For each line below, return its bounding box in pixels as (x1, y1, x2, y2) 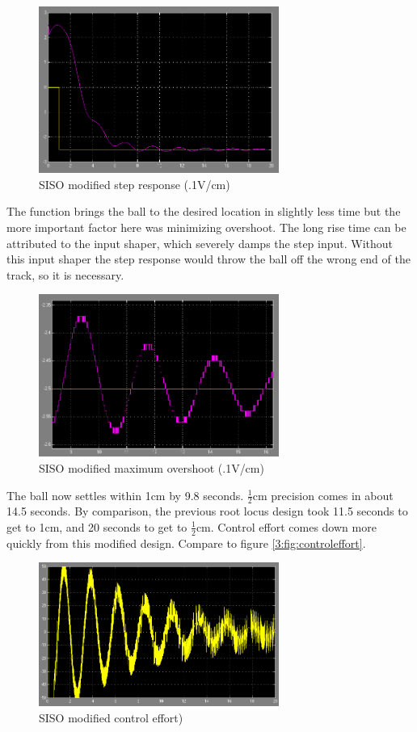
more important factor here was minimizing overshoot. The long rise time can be (6, 218, 406, 235)
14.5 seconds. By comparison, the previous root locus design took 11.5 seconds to (6, 503, 408, 520)
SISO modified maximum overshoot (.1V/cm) (39, 459, 264, 476)
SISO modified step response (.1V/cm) (39, 175, 230, 192)
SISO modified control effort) (39, 709, 183, 726)
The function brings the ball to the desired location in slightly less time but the (6, 203, 401, 220)
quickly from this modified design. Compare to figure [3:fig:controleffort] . (6, 534, 366, 551)
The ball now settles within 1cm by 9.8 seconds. (6, 486, 244, 503)
